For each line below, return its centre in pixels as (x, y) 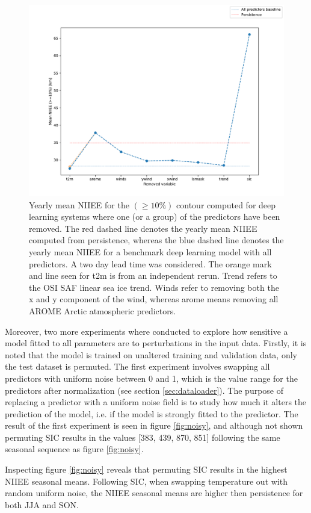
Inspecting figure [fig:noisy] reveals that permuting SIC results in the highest (146, 469)
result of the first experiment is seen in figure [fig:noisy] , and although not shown (154, 425)
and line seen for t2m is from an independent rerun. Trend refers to (153, 275)
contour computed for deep (226, 204)
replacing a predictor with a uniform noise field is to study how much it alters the (156, 402)
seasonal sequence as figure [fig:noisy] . (74, 449)
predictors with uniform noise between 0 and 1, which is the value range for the (151, 378)
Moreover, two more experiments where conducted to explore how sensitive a (146, 331)
